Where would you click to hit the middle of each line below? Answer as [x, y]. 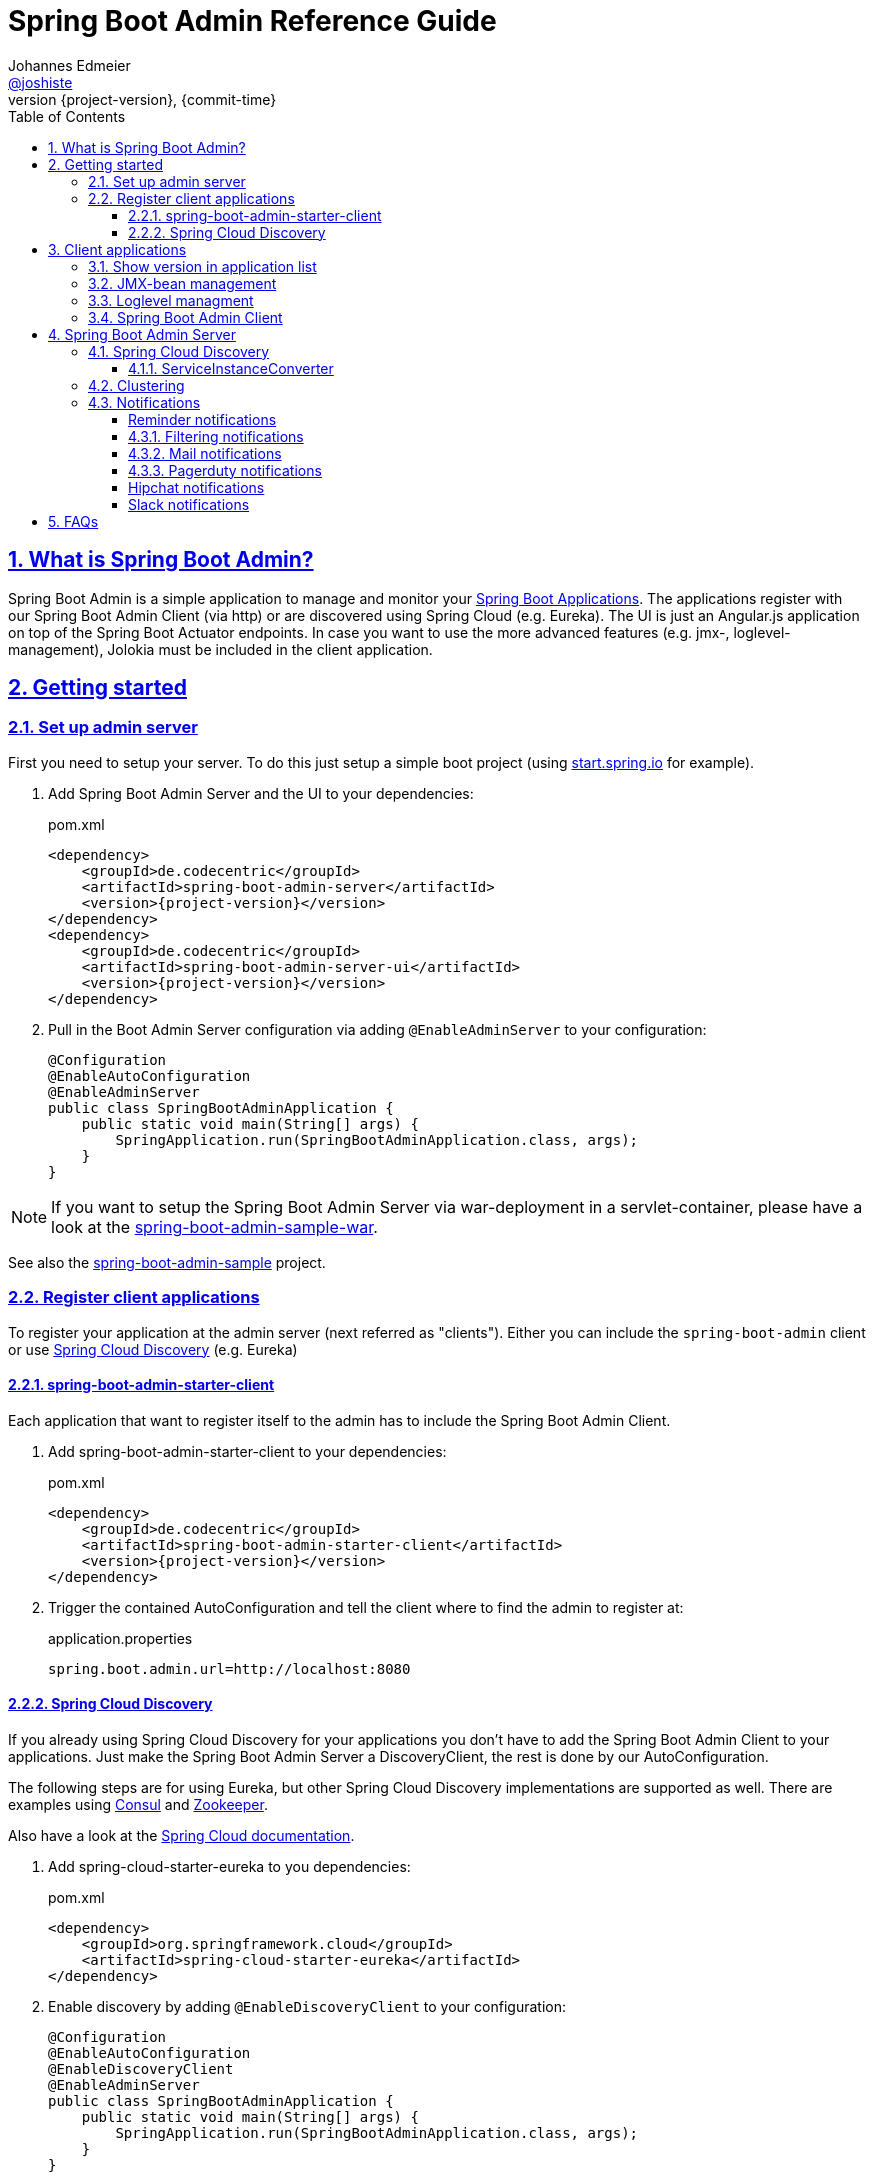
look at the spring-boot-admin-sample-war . [214, 1226]
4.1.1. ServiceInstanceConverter [231, 368]
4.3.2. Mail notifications [205, 453]
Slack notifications [189, 504]
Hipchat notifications [196, 487]
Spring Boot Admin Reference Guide [252, 21]
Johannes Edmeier [69, 65]
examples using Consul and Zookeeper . [138, 1804]
